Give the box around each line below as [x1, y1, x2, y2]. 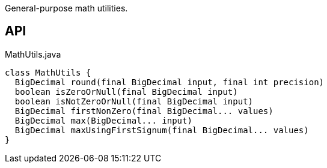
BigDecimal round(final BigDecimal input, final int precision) [14, 77, 325, 87]
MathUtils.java [5, 49, 61, 59]
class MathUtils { [5, 67, 91, 77]
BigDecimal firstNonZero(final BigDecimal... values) [14, 106, 274, 116]
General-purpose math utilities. [5, 3, 128, 13]
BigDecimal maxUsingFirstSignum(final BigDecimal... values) [14, 125, 309, 135]
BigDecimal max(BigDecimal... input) [14, 115, 192, 125]
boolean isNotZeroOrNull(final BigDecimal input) [14, 96, 254, 106]
